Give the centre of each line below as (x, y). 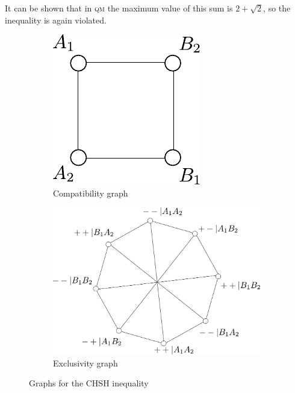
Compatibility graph (91, 193)
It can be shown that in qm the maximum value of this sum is (119, 8)
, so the (277, 8)
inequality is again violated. (56, 20)
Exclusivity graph (85, 363)
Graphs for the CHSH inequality (89, 383)
